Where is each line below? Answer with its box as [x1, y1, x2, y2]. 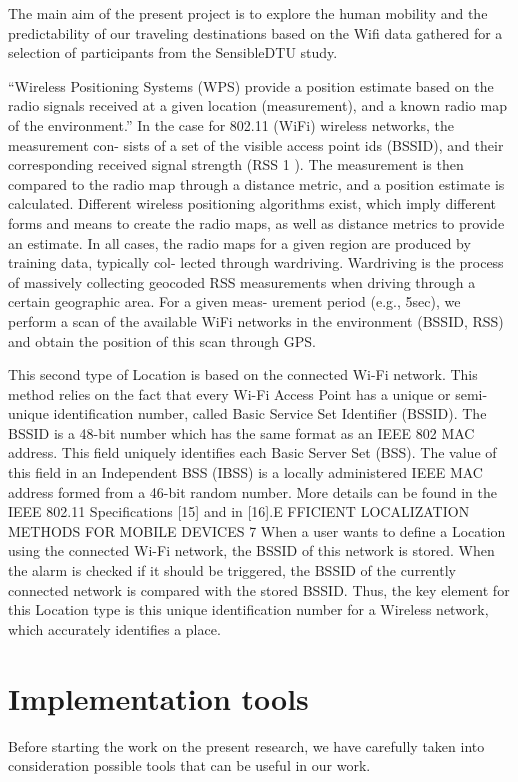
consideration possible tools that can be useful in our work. [8, 755, 371, 776]
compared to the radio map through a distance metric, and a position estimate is [8, 173, 505, 194]
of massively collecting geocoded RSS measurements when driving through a [8, 271, 476, 292]
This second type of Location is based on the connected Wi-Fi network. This [8, 364, 478, 385]
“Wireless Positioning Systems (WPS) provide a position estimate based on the [8, 75, 494, 96]
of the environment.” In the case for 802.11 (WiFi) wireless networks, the [8, 114, 454, 135]
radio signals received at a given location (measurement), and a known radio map [8, 95, 507, 116]
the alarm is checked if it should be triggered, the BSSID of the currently [8, 560, 456, 581]
